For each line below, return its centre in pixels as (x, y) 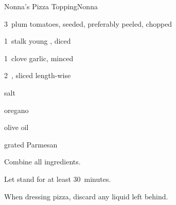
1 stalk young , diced (38, 41)
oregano (16, 110)
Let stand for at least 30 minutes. (58, 179)
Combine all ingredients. (42, 162)
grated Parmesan (31, 144)
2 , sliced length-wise (38, 75)
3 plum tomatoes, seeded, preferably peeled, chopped (88, 23)
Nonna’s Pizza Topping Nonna (51, 6)
